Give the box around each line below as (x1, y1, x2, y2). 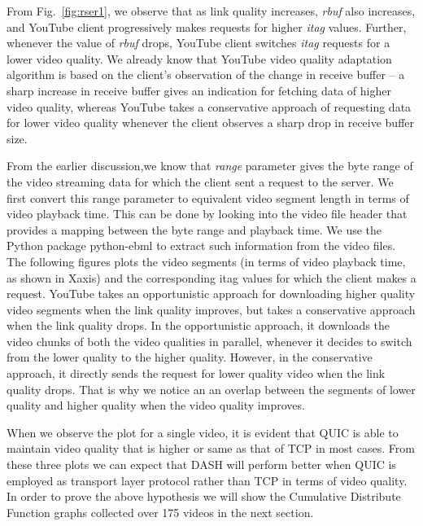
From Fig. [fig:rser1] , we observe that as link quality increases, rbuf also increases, (7, 2, 416, 19)
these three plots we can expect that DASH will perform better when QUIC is (7, 456, 396, 473)
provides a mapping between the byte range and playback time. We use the (7, 221, 382, 238)
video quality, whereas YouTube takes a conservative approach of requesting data (7, 98, 412, 115)
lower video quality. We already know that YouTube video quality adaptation (7, 50, 392, 67)
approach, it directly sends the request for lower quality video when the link (7, 365, 386, 382)
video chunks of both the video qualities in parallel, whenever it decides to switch (7, 332, 412, 349)
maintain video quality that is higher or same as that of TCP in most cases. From (7, 440, 415, 457)
